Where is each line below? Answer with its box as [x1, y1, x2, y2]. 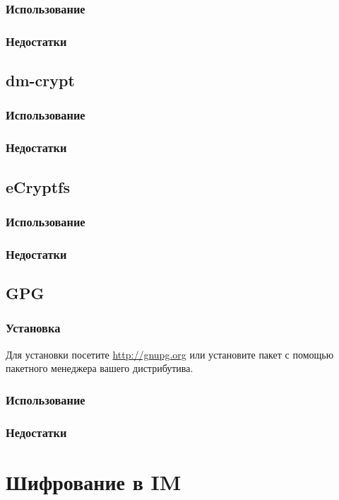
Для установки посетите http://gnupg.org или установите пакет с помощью [6, 347, 334, 361]
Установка [6, 319, 61, 337]
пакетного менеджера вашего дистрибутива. [6, 361, 194, 376]
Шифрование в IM [6, 467, 182, 496]
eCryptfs [6, 175, 70, 197]
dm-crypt [6, 69, 75, 91]
